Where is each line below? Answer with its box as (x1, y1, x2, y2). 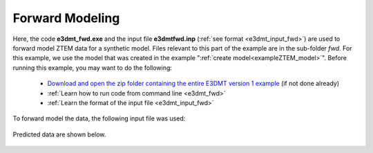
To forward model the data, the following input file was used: (12, 114, 186, 123)
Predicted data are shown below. (12, 130, 106, 138)
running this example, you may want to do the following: (12, 63, 173, 72)
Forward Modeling (12, 10, 120, 26)
